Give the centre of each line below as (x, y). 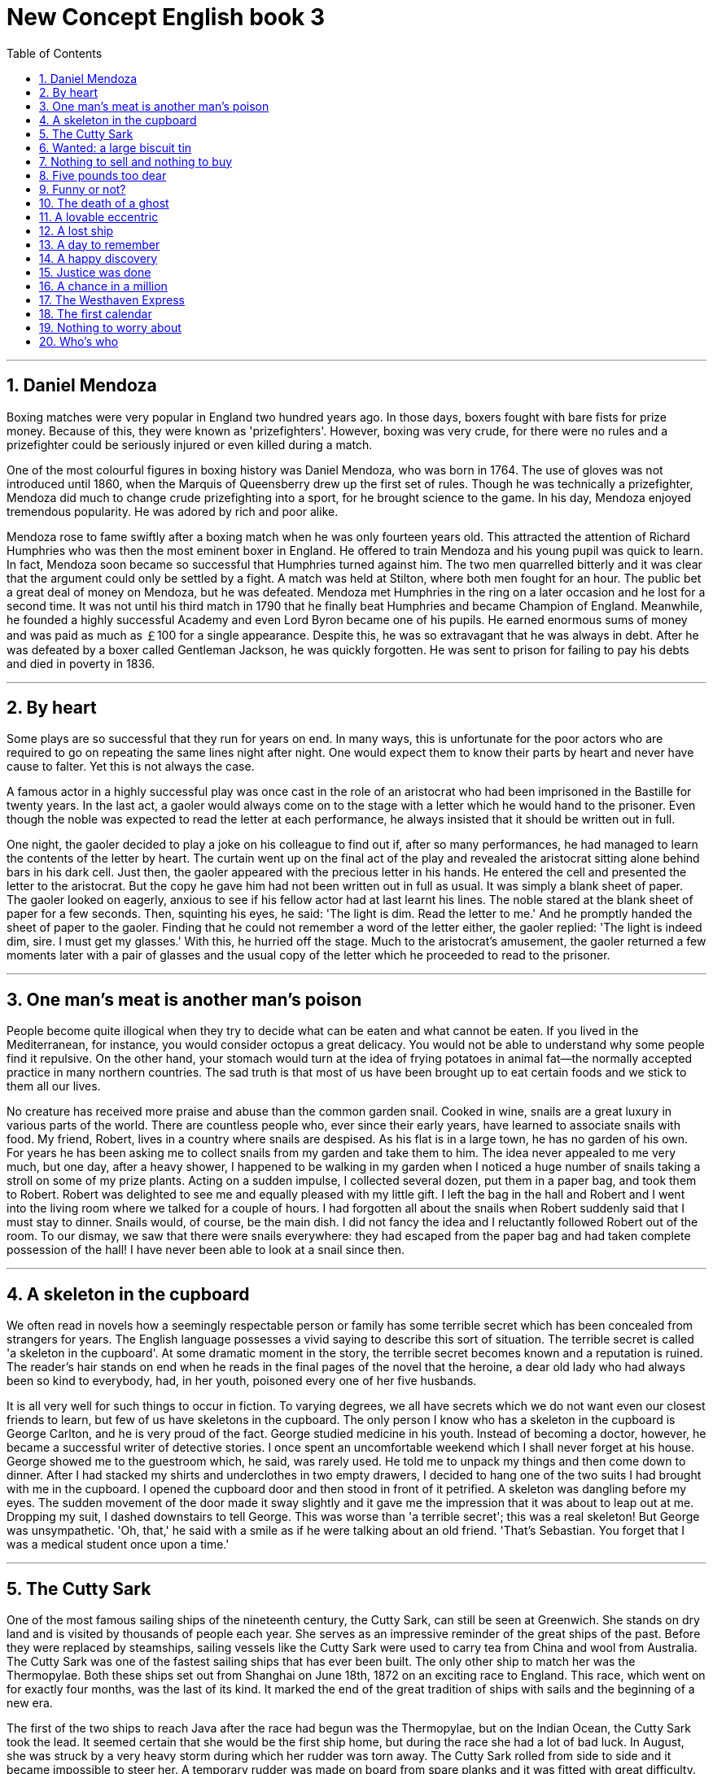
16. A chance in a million (103, 286)
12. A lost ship (77, 230)
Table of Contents (55, 53)
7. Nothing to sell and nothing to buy (136, 161)
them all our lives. (54, 1086)
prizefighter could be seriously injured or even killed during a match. (190, 444)
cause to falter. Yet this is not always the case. (131, 767)
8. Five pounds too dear (103, 175)
